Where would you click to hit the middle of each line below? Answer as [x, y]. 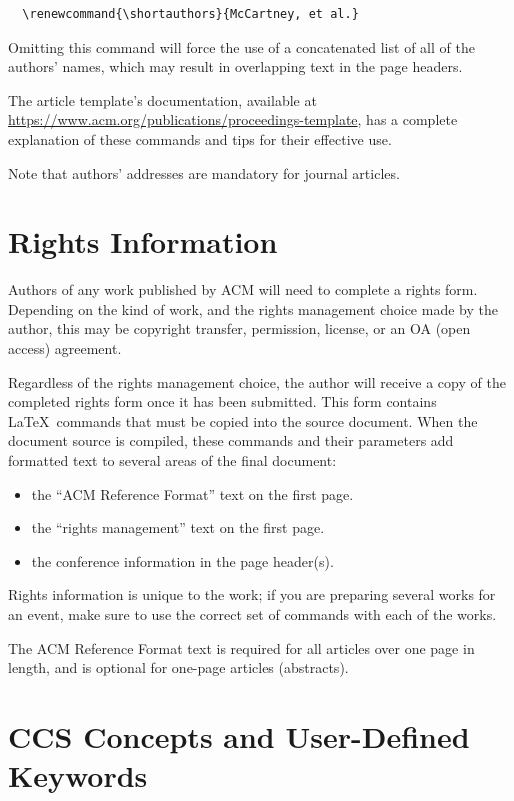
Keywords [78, 775]
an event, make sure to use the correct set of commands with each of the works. [252, 614]
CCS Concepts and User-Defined [239, 735]
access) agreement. [65, 348]
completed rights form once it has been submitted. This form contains [222, 401]
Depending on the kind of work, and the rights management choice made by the [253, 308]
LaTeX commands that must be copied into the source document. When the [243, 420]
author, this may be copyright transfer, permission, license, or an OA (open [239, 328]
